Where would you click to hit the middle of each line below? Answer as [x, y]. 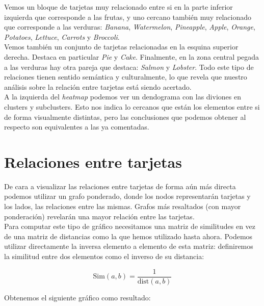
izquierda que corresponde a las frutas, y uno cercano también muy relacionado [128, 17]
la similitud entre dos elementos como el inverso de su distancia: [104, 256]
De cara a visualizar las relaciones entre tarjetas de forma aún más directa [120, 186]
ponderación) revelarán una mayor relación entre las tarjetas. [99, 216]
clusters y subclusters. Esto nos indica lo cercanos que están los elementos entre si [132, 106]
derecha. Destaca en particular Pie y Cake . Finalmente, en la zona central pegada [132, 56]
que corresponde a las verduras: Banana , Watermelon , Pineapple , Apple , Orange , [130, 27]
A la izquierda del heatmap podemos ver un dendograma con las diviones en [123, 97]
